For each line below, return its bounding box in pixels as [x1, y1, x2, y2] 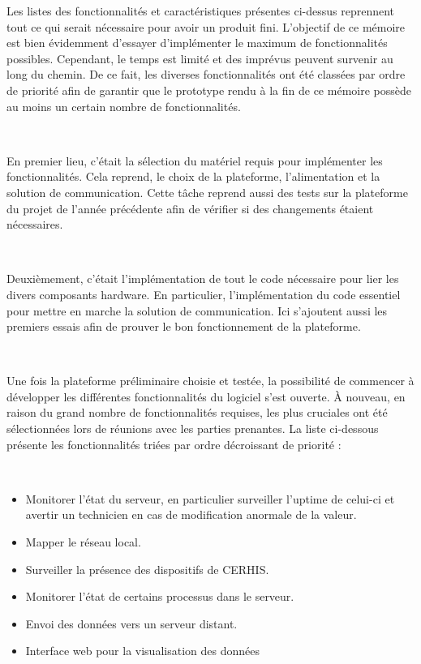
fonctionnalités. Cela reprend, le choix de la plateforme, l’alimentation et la [6, 168, 380, 185]
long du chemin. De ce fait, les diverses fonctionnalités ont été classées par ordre [6, 66, 406, 83]
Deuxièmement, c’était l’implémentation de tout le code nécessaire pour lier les [6, 270, 399, 287]
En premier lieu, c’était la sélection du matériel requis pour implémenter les [6, 152, 383, 169]
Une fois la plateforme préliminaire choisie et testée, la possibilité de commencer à [6, 372, 415, 389]
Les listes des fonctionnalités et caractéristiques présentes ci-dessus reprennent [6, 2, 395, 19]
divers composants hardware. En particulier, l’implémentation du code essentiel [6, 285, 401, 302]
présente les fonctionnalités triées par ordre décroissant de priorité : [6, 435, 342, 452]
